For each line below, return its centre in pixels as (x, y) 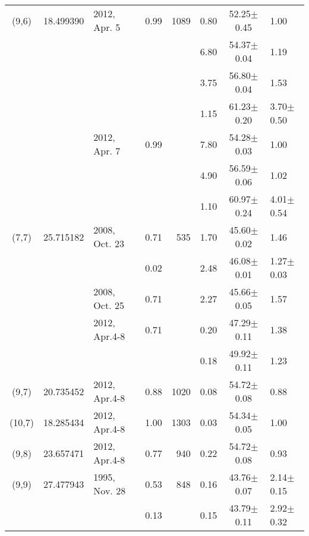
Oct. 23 (109, 243)
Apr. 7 (107, 151)
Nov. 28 (110, 491)
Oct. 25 (109, 305)
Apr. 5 (107, 27)
